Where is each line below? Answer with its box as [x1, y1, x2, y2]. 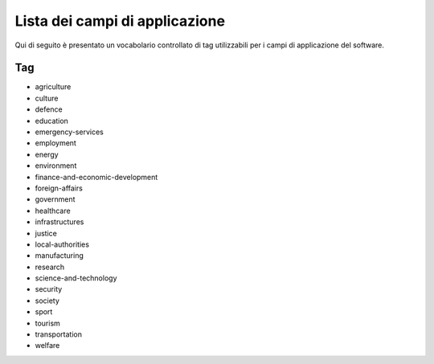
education [35, 116, 68, 125]
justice [35, 228, 58, 238]
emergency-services [35, 127, 104, 137]
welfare [35, 341, 60, 350]
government [35, 194, 76, 204]
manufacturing [35, 251, 84, 260]
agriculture [35, 82, 72, 92]
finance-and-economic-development [35, 172, 158, 182]
